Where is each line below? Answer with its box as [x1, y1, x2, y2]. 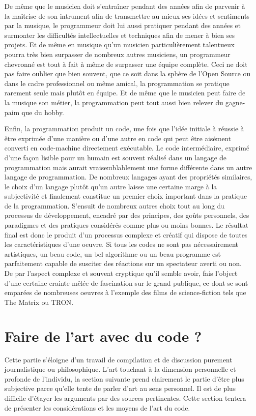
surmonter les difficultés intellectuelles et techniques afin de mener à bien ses [4, 30, 235, 40]
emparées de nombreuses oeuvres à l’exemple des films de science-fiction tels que [4, 287, 246, 297]
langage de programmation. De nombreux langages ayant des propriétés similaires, [4, 172, 252, 182]
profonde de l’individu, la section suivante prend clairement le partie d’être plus [4, 373, 244, 384]
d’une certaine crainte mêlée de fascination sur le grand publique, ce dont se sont [4, 277, 248, 288]
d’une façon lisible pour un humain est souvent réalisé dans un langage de [4, 152, 227, 162]
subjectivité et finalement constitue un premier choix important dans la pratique [4, 191, 247, 201]
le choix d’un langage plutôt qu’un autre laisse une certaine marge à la [4, 181, 217, 191]
